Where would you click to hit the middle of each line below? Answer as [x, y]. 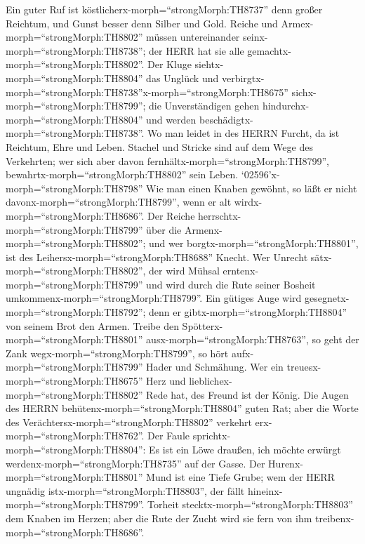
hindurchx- [286, 106]
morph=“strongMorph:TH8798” [74, 188]
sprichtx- [212, 436]
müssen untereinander [193, 37]
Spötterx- [203, 325]
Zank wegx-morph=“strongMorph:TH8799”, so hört [117, 353]
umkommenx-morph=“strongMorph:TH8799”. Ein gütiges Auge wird [154, 298]
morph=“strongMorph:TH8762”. [75, 436]
